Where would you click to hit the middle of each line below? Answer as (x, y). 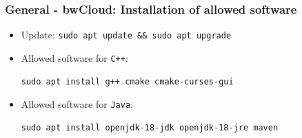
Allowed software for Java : (77, 104)
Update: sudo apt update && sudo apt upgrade (126, 35)
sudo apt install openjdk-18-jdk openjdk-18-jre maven (150, 127)
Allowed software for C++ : (74, 57)
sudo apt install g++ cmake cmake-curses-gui (127, 81)
